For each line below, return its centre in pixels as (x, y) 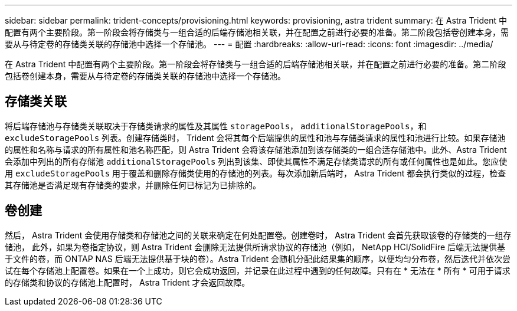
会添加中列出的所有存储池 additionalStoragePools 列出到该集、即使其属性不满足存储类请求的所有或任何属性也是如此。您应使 (256, 161)
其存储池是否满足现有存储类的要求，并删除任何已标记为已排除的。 (133, 185)
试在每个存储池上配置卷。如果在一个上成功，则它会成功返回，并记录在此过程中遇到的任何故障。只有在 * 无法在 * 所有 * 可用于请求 (258, 270)
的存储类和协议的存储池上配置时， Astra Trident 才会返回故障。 (127, 282)
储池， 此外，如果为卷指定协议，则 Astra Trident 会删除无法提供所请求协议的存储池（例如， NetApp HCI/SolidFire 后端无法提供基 (255, 247)
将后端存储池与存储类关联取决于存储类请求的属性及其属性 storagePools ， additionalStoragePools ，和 (216, 126)
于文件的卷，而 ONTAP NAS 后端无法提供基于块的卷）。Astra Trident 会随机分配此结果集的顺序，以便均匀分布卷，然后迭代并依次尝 (258, 258)
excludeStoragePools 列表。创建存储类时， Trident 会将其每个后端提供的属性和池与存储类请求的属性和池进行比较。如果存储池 (255, 138)
